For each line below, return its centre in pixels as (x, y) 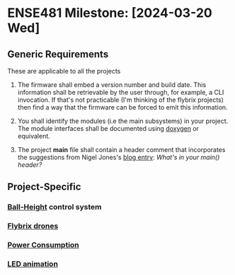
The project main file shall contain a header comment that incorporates (121, 150)
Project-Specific (44, 187)
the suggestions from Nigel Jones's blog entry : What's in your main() (119, 157)
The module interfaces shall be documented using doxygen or (108, 128)
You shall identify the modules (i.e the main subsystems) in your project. (123, 121)
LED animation (33, 264)
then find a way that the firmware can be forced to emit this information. (122, 107)
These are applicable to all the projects (64, 71)
